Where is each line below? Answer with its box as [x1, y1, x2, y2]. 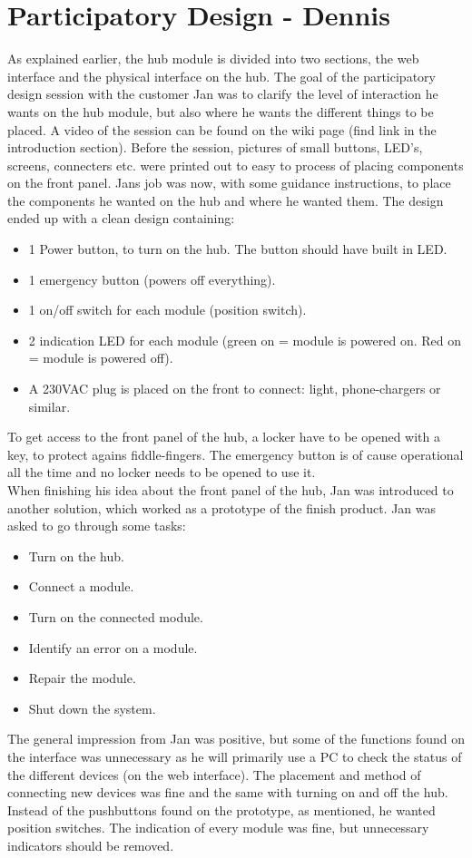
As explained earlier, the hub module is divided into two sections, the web [7, 49, 419, 68]
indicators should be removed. [7, 835, 174, 854]
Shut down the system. [28, 698, 156, 717]
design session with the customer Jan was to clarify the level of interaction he [7, 84, 438, 103]
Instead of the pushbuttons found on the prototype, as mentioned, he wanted [7, 800, 436, 819]
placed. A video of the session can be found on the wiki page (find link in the [7, 120, 437, 139]
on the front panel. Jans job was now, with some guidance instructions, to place [7, 173, 451, 192]
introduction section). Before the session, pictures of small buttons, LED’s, [7, 138, 423, 157]
